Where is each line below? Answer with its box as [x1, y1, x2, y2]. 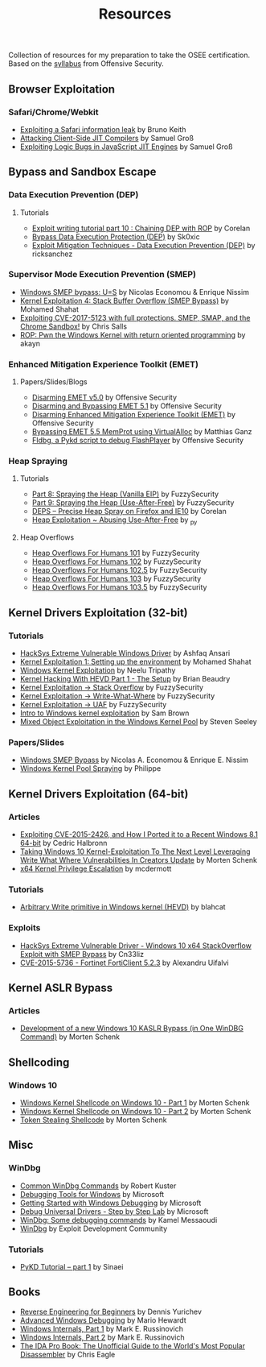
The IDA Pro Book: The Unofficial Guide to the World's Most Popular [19, 1340, 245, 1350]
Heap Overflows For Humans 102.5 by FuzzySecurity [31, 565, 207, 575]
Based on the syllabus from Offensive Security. [8, 59, 165, 68]
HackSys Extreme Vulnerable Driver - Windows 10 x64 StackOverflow [19, 940, 252, 951]
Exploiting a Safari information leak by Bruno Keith [19, 124, 186, 134]
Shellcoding [8, 1055, 70, 1069]
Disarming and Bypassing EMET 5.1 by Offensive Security [31, 401, 223, 411]
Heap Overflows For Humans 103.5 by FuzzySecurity [31, 582, 207, 592]
